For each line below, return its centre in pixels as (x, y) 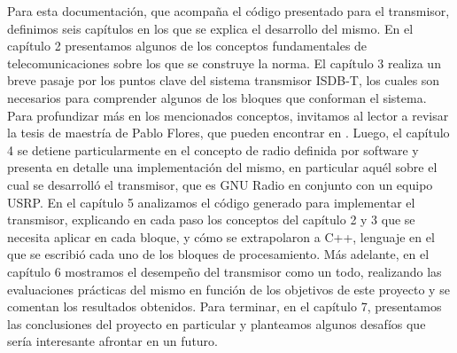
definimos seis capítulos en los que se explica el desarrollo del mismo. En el (210, 28)
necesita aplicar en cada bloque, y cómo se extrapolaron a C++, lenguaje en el (221, 236)
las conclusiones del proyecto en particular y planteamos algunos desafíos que (217, 323)
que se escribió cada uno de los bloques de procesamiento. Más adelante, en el (218, 254)
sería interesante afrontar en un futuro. (112, 341)
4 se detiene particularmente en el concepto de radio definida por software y (213, 149)
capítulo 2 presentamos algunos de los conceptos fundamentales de (187, 46)
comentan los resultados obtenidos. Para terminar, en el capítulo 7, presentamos (225, 306)
